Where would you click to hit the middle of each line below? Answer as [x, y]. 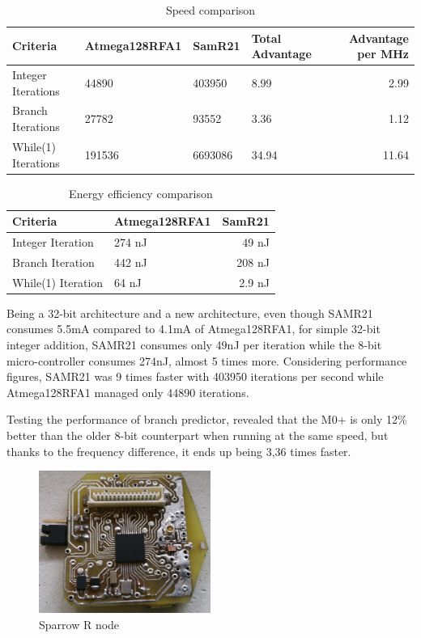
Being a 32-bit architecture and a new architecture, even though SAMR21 [190, 313]
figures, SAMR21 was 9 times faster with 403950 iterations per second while [195, 376]
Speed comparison [210, 10]
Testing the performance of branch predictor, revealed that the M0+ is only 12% [207, 419]
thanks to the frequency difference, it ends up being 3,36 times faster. [179, 451]
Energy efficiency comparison [141, 193]
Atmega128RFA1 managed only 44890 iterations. [128, 392]
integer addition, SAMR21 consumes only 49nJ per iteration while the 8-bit [194, 344]
